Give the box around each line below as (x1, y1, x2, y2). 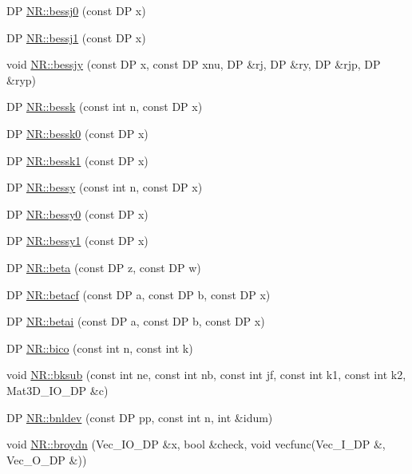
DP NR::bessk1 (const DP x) (6, 152, 149, 168)
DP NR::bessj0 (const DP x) (6, 2, 146, 18)
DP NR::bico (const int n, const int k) (6, 339, 193, 356)
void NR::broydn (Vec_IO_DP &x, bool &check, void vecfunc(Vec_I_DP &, (6, 436, 386, 452)
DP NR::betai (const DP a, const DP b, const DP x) (6, 313, 265, 330)
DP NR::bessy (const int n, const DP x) (6, 179, 203, 196)
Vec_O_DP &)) (6, 451, 87, 468)
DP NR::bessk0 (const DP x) (6, 124, 149, 141)
